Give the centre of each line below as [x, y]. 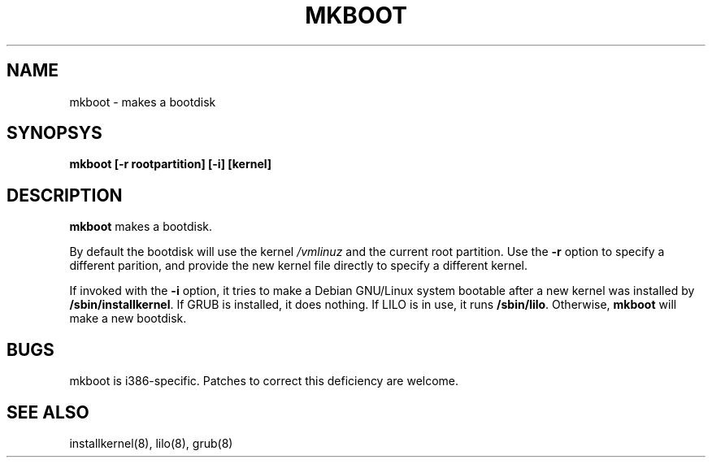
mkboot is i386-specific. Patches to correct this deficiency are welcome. [264, 381]
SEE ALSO [48, 412]
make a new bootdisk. [128, 319]
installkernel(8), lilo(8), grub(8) [151, 443]
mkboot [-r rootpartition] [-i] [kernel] [171, 164]
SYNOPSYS [54, 133]
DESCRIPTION [65, 195]
